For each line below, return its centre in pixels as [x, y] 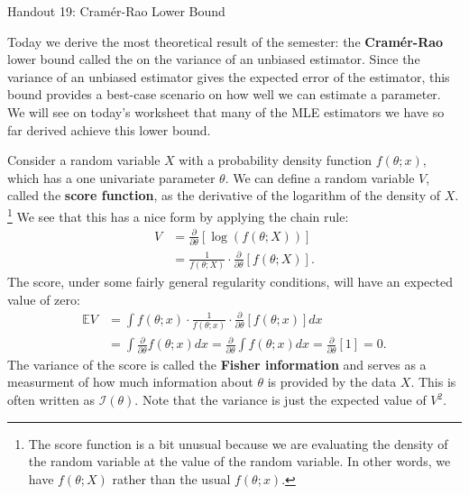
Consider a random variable [84, 160]
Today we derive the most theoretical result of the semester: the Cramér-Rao [225, 41]
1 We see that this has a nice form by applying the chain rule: [178, 215]
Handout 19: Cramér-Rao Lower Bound [116, 11]
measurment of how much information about [130, 382]
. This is [433, 382]
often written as [51, 399]
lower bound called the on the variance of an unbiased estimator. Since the [214, 59]
